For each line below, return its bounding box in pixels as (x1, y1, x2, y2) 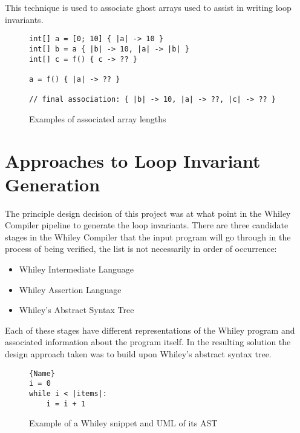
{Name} (29, 369, 55, 378)
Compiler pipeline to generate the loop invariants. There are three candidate (5, 219, 289, 231)
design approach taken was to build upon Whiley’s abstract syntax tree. (5, 348, 272, 360)
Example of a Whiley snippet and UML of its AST (29, 417, 218, 429)
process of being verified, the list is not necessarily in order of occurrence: (5, 242, 277, 255)
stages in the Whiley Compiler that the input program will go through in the (5, 230, 291, 243)
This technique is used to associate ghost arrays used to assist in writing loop (5, 1, 292, 13)
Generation (5, 171, 100, 196)
